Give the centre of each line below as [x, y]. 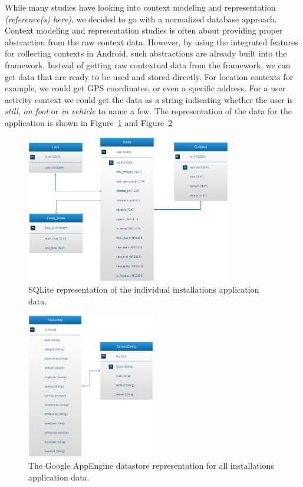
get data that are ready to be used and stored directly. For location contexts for [149, 76]
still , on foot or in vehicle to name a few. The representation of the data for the [148, 111]
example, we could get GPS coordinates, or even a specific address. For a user [145, 88]
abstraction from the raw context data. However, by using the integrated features [151, 42]
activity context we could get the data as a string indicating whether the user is [149, 99]
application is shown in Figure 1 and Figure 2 [89, 122]
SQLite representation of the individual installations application [144, 289]
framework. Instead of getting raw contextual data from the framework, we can [148, 64]
